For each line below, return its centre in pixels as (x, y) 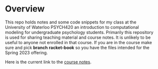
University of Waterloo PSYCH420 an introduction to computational (72, 27)
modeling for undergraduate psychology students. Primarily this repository (79, 32)
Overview (25, 9)
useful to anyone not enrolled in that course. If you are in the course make (79, 42)
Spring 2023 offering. (27, 52)
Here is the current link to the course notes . (48, 62)
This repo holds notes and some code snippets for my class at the (71, 22)
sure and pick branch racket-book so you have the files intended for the (77, 47)
